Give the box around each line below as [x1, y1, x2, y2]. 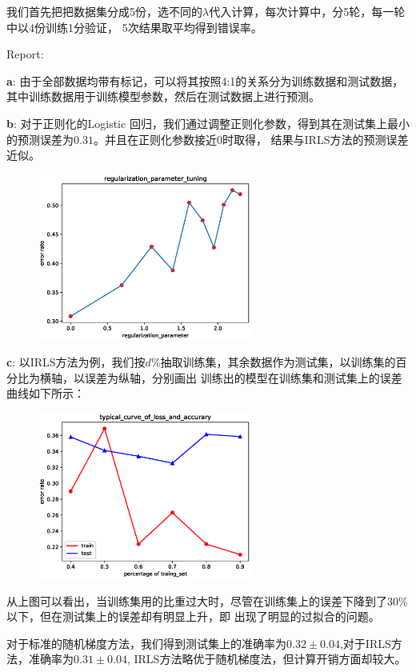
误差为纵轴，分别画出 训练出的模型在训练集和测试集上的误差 [84, 369, 402, 386]
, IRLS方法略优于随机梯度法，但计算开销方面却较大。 [126, 650, 406, 667]
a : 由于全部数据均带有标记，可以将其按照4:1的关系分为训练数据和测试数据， [6, 72, 404, 89]
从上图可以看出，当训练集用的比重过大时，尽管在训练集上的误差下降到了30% [6, 592, 408, 609]
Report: [6, 46, 44, 62]
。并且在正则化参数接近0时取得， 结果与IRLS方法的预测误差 [93, 130, 409, 147]
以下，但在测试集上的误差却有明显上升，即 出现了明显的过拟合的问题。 [6, 608, 380, 625]
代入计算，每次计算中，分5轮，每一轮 [209, 3, 406, 19]
